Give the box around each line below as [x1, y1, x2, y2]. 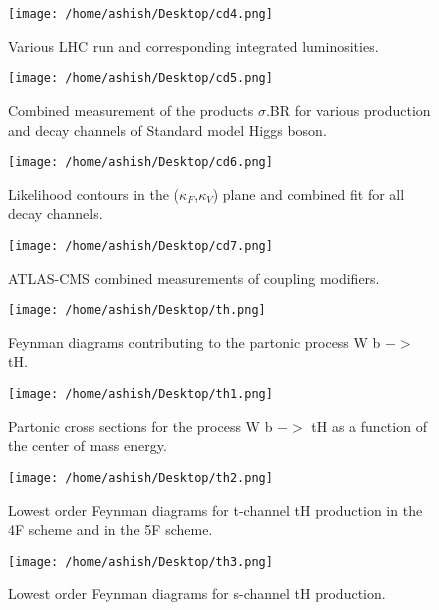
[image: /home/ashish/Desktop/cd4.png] [8, 7, 273, 21]
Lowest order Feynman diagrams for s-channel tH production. [8, 583, 386, 604]
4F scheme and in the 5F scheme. [8, 519, 213, 540]
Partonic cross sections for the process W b [8, 415, 273, 436]
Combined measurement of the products [8, 99, 254, 120]
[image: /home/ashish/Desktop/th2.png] [8, 470, 273, 485]
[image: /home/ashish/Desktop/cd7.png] [8, 238, 273, 253]
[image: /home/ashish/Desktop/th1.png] [8, 387, 273, 402]
